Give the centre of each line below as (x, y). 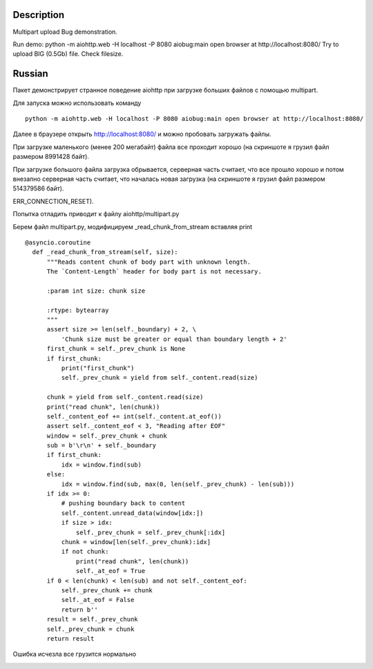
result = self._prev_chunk (92, 619)
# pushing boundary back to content (123, 503)
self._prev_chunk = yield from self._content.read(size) (160, 378)
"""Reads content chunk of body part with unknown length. (149, 262)
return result (70, 638)
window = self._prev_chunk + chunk (107, 436)
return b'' (79, 610)
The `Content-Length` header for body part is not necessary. (154, 272)
